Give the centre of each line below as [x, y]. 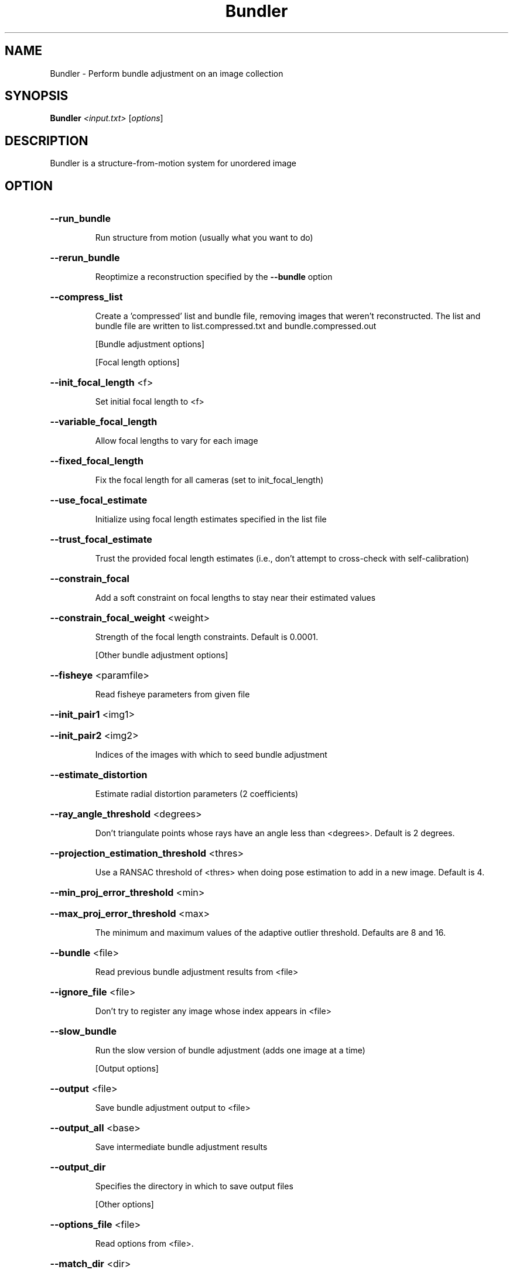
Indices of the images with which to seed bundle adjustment [211, 755]
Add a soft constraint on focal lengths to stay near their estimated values [235, 598]
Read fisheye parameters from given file [172, 694]
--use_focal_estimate [99, 500]
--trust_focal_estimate [101, 540]
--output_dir [78, 1167]
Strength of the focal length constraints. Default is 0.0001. [207, 637]
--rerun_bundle [85, 258]
